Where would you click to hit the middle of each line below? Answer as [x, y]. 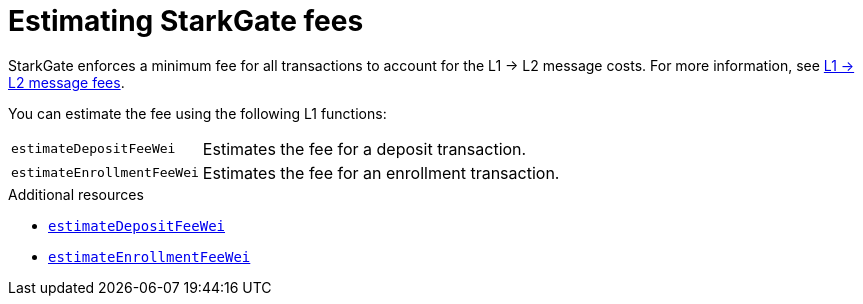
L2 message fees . [66, 82]
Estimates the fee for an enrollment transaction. [381, 172]
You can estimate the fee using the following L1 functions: [197, 113]
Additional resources [76, 194]
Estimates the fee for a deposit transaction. [364, 148]
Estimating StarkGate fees [186, 21]
